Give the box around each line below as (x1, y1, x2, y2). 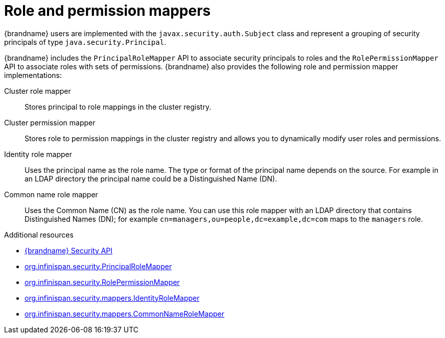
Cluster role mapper (4, 86, 71, 95)
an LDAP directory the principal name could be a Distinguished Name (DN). (25, 174, 277, 183)
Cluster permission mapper (4, 118, 96, 127)
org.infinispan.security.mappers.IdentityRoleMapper (25, 293, 200, 302)
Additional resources (4, 230, 74, 239)
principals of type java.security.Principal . (4, 37, 167, 46)
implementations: (4, 70, 62, 80)
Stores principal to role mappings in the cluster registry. (25, 102, 212, 111)
